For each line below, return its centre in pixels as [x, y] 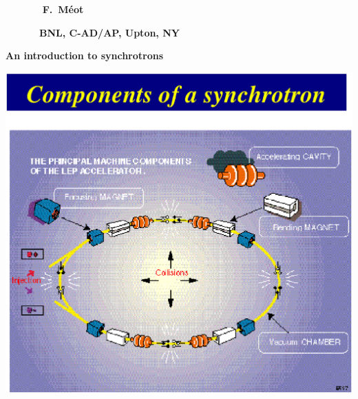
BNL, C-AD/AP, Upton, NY [109, 32]
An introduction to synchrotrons [85, 55]
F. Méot [63, 9]
